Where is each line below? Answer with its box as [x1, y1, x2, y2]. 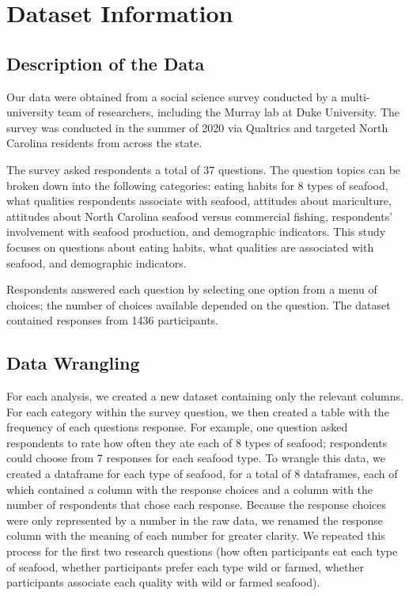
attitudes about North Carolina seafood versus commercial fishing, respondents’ [6, 207, 393, 224]
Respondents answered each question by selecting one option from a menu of [6, 281, 377, 298]
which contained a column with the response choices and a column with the [6, 480, 373, 497]
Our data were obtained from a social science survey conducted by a [6, 88, 338, 104]
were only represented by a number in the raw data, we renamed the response [6, 511, 384, 528]
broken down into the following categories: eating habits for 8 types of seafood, [6, 177, 388, 193]
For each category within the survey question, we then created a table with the [6, 403, 389, 419]
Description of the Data [6, 51, 205, 75]
